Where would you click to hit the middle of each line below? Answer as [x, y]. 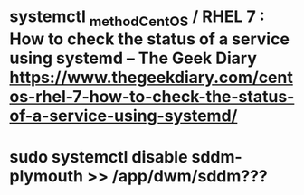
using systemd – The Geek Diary [133, 58]
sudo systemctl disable [99, 157]
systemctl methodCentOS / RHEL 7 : [137, 18]
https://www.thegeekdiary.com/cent [152, 77]
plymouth [47, 176]
